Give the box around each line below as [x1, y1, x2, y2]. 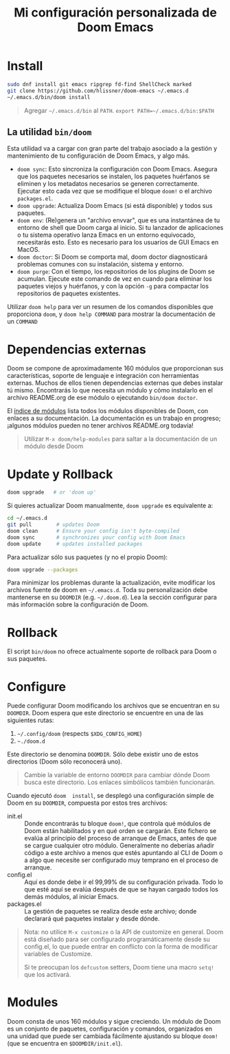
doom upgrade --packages [7, 566, 78, 573]
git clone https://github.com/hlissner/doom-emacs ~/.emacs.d [7, 87, 189, 94]
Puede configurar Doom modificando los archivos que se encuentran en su [7, 702, 220, 710]
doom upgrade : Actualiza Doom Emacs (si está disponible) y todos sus [16, 202, 213, 210]
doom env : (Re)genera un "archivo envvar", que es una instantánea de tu [16, 216, 220, 224]
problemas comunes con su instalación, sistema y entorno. [16, 260, 184, 268]
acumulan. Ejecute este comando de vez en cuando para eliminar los [16, 275, 212, 283]
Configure [7, 679, 67, 695]
